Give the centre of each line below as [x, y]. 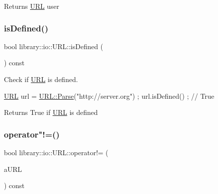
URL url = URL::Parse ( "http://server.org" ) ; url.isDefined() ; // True [109, 96]
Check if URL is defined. [41, 79]
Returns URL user [32, 6]
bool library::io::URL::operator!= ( [56, 152]
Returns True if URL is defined [51, 112]
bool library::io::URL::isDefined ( [54, 46]
